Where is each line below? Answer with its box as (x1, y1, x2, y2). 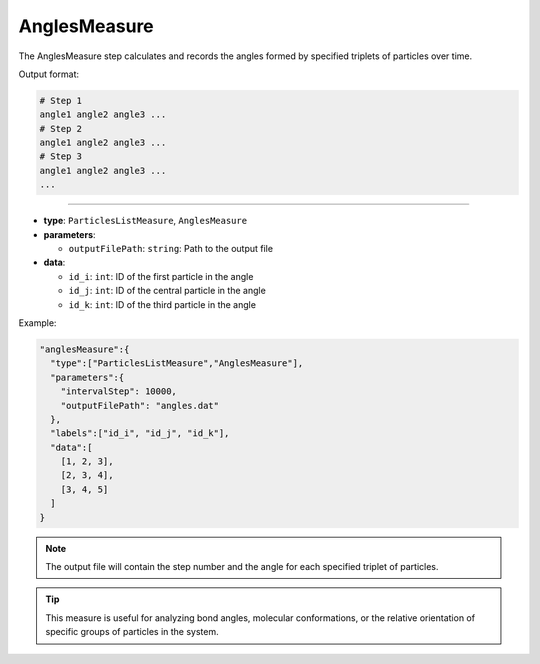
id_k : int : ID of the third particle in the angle (68, 298, 257, 310)
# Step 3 (39, 151, 83, 162)
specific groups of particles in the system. (45, 626, 219, 638)
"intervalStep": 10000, (60, 386, 177, 397)
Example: (18, 316, 57, 329)
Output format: (18, 68, 80, 80)
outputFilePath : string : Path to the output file (68, 243, 274, 255)
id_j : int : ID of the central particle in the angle (68, 285, 267, 297)
